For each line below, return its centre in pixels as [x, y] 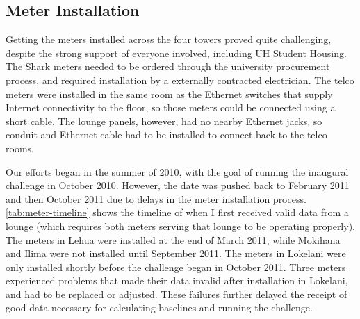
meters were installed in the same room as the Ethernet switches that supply [169, 93]
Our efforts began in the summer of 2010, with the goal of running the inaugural [177, 171]
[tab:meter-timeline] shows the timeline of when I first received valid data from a [177, 212]
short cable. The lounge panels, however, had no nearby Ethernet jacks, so [164, 121]
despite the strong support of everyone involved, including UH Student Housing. [176, 52]
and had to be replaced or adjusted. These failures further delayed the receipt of [177, 294]
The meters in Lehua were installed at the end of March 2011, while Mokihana [173, 239]
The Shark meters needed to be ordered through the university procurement [168, 66]
